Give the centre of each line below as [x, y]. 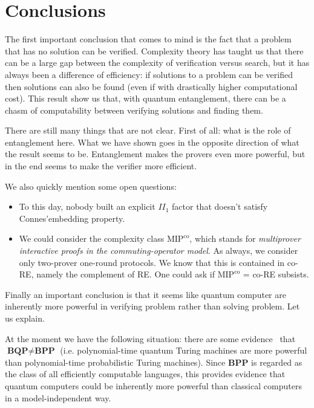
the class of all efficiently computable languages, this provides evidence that [145, 374]
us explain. [25, 318]
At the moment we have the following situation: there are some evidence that [150, 338]
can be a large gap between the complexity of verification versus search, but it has [157, 63]
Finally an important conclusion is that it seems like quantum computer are [146, 294]
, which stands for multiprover [245, 238]
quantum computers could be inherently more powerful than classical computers [153, 385]
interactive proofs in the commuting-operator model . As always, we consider [159, 251]
